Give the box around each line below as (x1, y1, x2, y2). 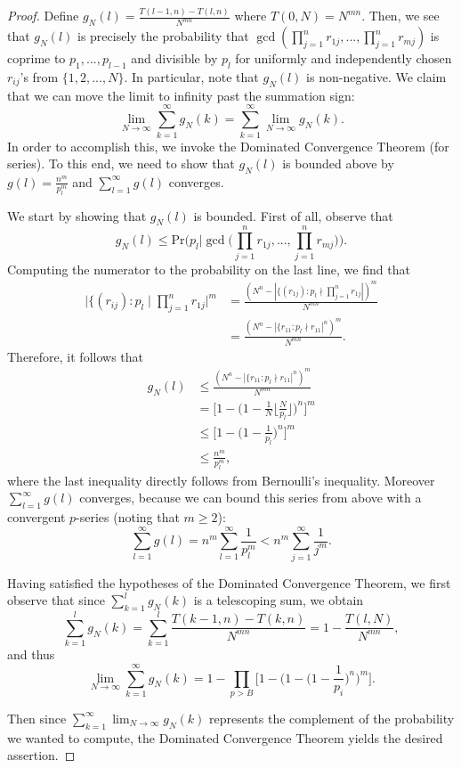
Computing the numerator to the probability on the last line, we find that (7, 259, 410, 278)
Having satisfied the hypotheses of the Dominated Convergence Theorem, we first (7, 573, 451, 592)
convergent (7, 507, 66, 526)
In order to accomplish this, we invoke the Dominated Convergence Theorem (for (7, 136, 449, 155)
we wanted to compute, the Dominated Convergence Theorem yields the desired (7, 728, 443, 747)
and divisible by (131, 49, 218, 68)
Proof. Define (7, 6, 79, 25)
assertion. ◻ (7, 746, 76, 764)
